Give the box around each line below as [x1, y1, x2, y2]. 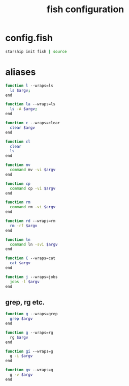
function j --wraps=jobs [5, 274, 58, 280]
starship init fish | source [5, 49, 67, 54]
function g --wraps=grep [5, 312, 58, 317]
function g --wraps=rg [5, 330, 53, 335]
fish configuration [46, 4, 124, 15]
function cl [5, 139, 30, 144]
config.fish [5, 32, 53, 44]
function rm [5, 200, 30, 205]
